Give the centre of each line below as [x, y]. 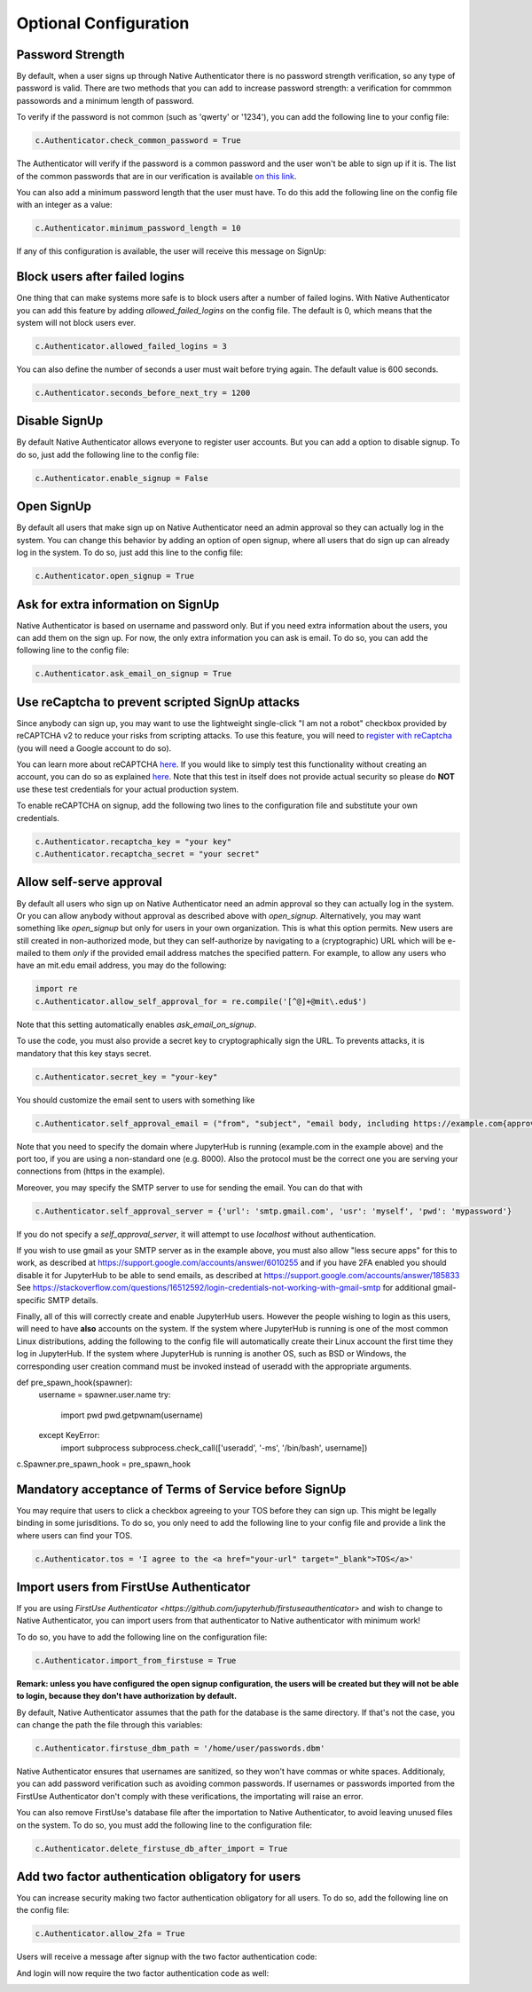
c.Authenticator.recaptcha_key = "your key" [133, 842]
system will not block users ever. [76, 323]
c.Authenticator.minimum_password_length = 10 [138, 228]
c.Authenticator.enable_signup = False [121, 478]
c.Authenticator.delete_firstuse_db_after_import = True [161, 1848]
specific [31, 1300]
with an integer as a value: [64, 205]
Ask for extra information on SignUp [118, 604]
